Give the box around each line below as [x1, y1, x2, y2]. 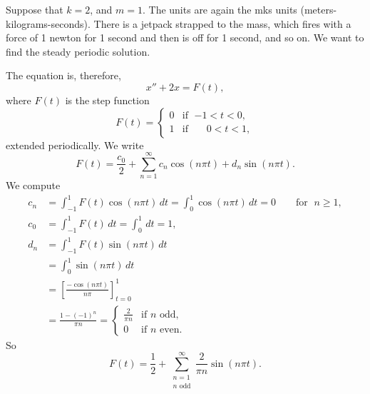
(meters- [300, 2, 337, 16]
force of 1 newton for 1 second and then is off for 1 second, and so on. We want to [6, 30, 364, 45]
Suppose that [6, 2, 63, 16]
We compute [6, 178, 61, 193]
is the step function [65, 92, 150, 107]
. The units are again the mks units [142, 2, 297, 16]
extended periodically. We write [6, 137, 144, 152]
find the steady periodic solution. [6, 44, 150, 59]
